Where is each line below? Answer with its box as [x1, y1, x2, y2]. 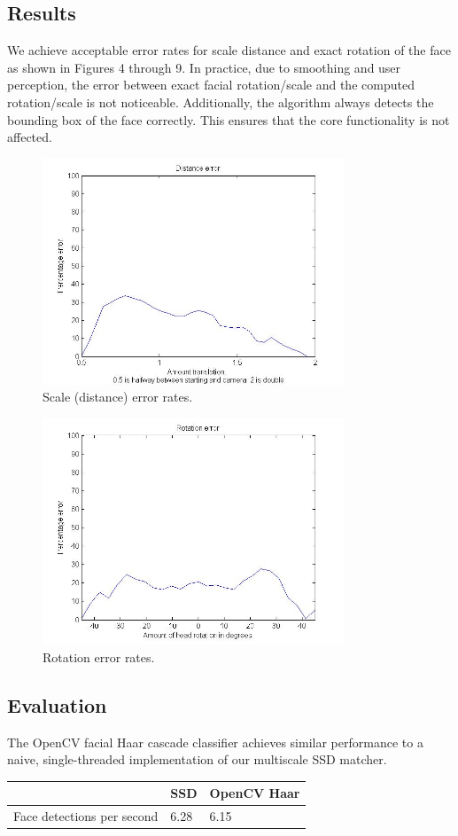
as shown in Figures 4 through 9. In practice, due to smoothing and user [7, 58, 401, 76]
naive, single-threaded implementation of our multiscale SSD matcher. [7, 750, 387, 769]
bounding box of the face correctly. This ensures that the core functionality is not [7, 110, 450, 129]
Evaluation [7, 691, 107, 718]
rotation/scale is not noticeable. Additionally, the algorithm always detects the [7, 92, 434, 111]
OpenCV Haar [209, 784, 300, 802]
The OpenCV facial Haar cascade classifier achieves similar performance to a [7, 732, 423, 751]
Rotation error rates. [43, 647, 155, 666]
